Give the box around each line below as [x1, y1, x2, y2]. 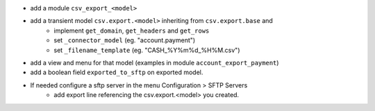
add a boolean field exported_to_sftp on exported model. [30, 68, 203, 76]
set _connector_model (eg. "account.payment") [53, 36, 196, 44]
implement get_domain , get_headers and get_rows [53, 26, 210, 35]
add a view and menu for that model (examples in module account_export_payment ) [30, 58, 279, 67]
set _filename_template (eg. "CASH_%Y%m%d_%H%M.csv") [53, 46, 240, 54]
